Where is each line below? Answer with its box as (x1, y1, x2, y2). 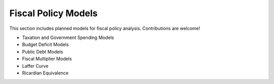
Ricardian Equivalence (22, 70, 68, 76)
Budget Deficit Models (22, 41, 69, 48)
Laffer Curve (22, 63, 49, 69)
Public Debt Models (22, 49, 63, 55)
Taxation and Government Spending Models (22, 34, 114, 40)
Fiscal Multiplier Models (22, 56, 72, 62)
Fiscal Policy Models (9, 8, 98, 19)
